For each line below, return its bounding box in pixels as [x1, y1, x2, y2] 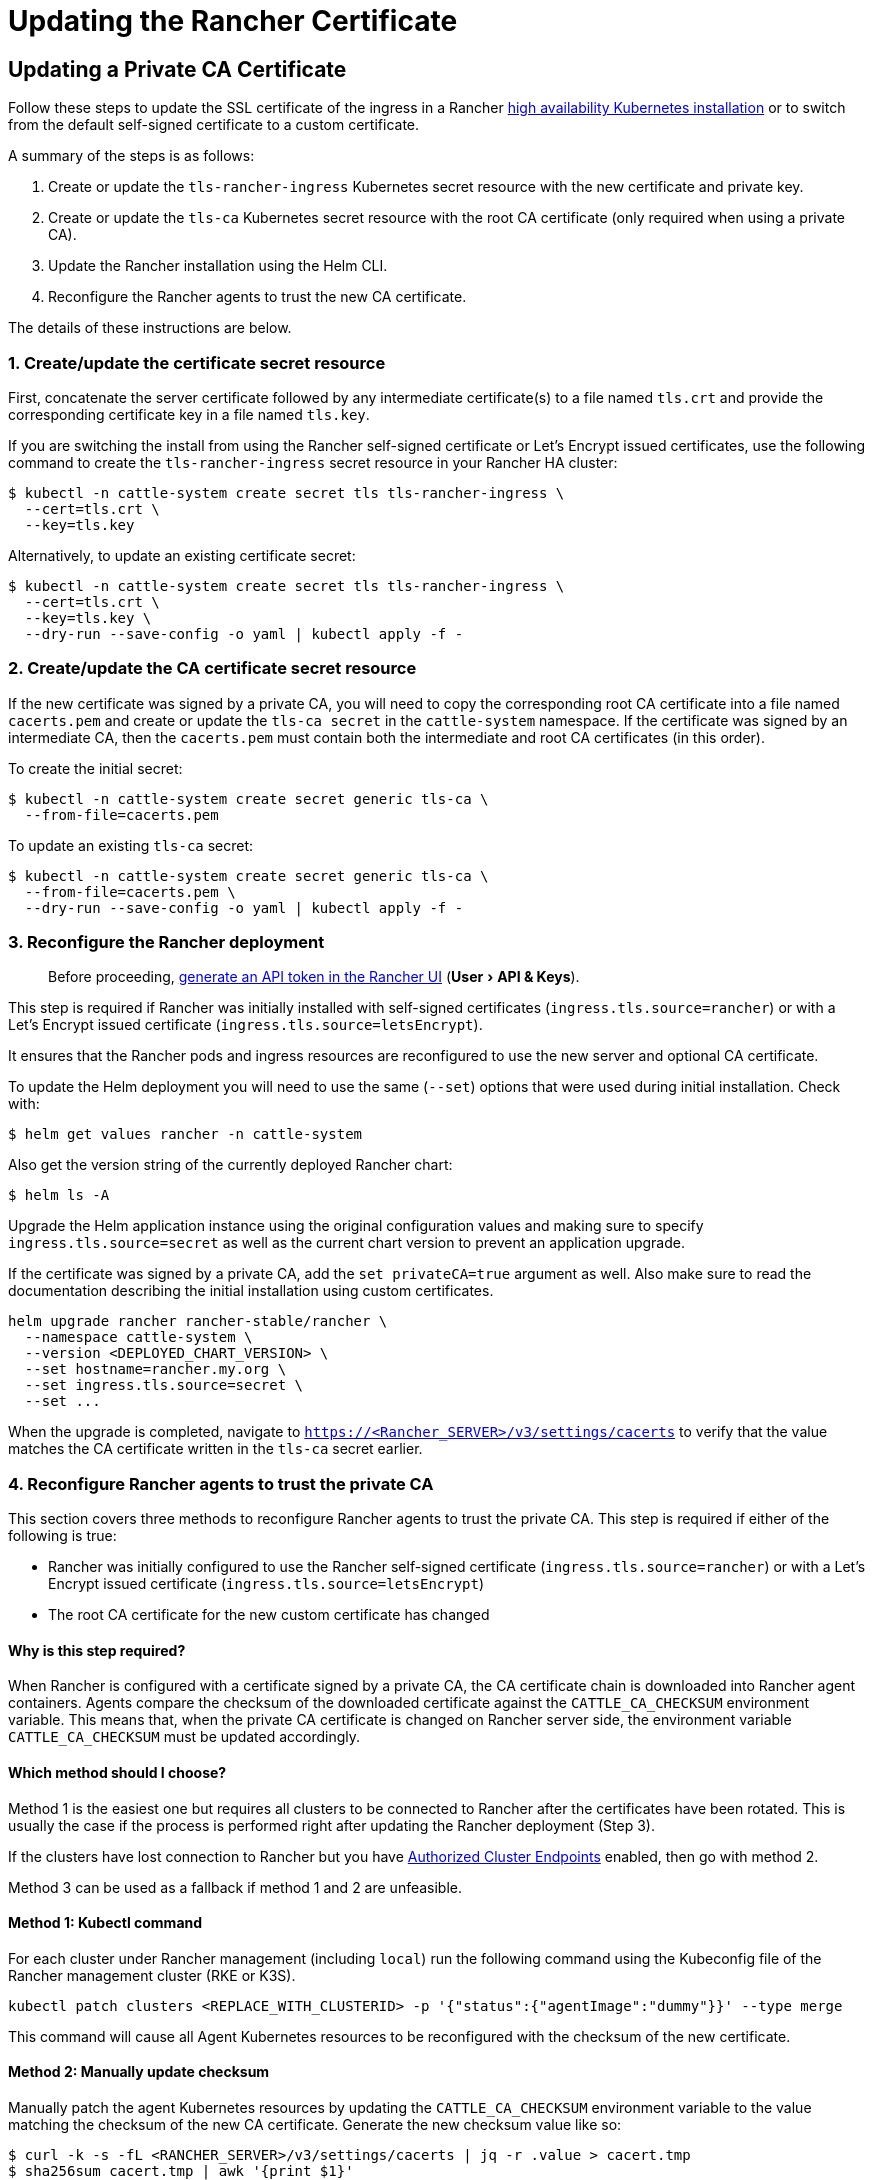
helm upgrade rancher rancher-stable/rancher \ [8, 1313, 388, 1330]
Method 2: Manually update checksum [8, 2063, 270, 2081]
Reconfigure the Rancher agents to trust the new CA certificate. [48, 288, 467, 306]
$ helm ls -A [8, 1187, 110, 1204]
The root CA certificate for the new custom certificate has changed [48, 1606, 490, 1624]
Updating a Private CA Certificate [8, 56, 347, 82]
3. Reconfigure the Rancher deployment [8, 932, 325, 953]
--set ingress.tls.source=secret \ [24, 1377, 304, 1394]
